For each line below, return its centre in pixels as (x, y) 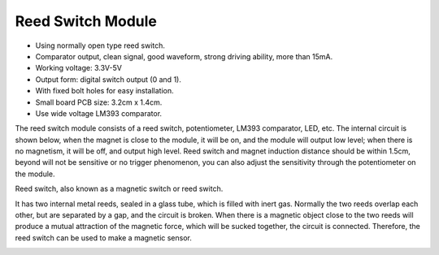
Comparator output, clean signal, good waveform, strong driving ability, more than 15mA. (184, 56)
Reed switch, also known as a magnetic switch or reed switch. (119, 189)
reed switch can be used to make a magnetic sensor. (104, 238)
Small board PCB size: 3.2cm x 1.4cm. (99, 102)
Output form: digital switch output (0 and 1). (109, 79)
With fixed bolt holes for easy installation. (104, 91)
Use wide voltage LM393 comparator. (99, 113)
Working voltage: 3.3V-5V (78, 68)
